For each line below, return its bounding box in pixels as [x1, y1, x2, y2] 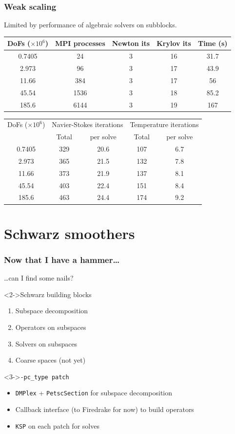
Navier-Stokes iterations [52, 119, 123, 130]
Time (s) [197, 38, 228, 48]
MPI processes [55, 38, 105, 48]
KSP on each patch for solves [15, 420, 99, 431]
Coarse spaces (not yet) [15, 355, 86, 365]
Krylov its [157, 38, 191, 48]
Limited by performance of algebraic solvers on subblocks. [4, 20, 177, 30]
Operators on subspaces [15, 322, 86, 332]
